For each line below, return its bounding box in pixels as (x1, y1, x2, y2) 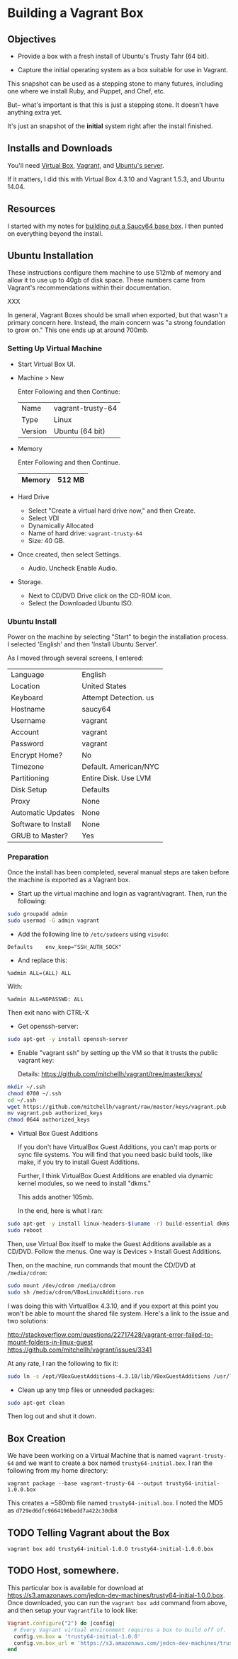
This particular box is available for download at (7, 1583, 144, 1592)
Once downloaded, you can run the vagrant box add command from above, (7, 1598, 227, 1607)
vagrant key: (17, 1056, 55, 1064)
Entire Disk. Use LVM (81, 773, 152, 783)
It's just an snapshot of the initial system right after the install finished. (7, 122, 213, 130)
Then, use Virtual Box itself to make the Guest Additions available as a (7, 1239, 212, 1248)
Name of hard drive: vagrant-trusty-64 (28, 529, 143, 537)
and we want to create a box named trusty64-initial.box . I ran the (15, 1459, 213, 1467)
